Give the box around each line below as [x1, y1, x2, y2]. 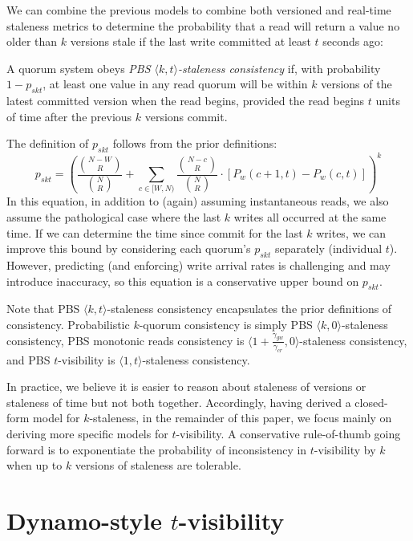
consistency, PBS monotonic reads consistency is [6, 332, 245, 348]
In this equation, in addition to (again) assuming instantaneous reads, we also [6, 193, 389, 209]
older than [6, 33, 58, 50]
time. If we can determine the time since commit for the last [6, 224, 303, 241]
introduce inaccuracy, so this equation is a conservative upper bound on [6, 272, 359, 289]
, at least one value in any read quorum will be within [43, 75, 308, 92]
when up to [6, 457, 63, 474]
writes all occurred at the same [233, 208, 387, 225]
